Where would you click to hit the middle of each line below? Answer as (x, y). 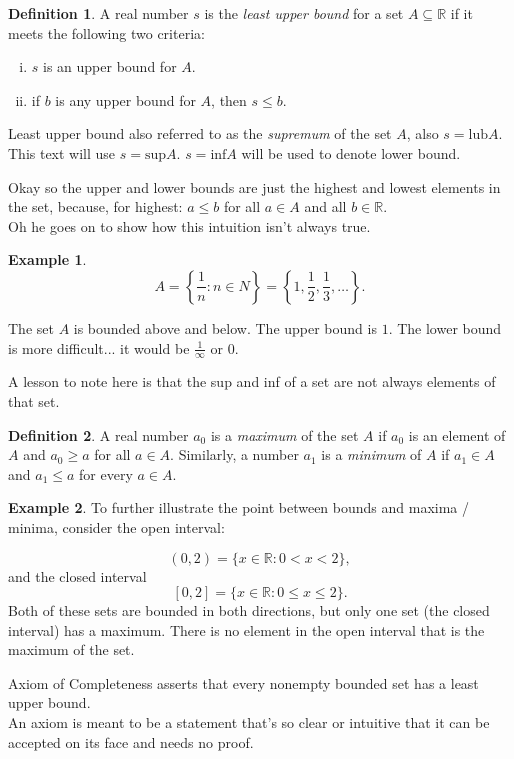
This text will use (62, 152)
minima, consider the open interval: (116, 526)
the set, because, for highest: (95, 206)
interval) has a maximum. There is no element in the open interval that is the (246, 629)
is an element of (457, 434)
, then (229, 99)
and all (325, 206)
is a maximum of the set (284, 434)
